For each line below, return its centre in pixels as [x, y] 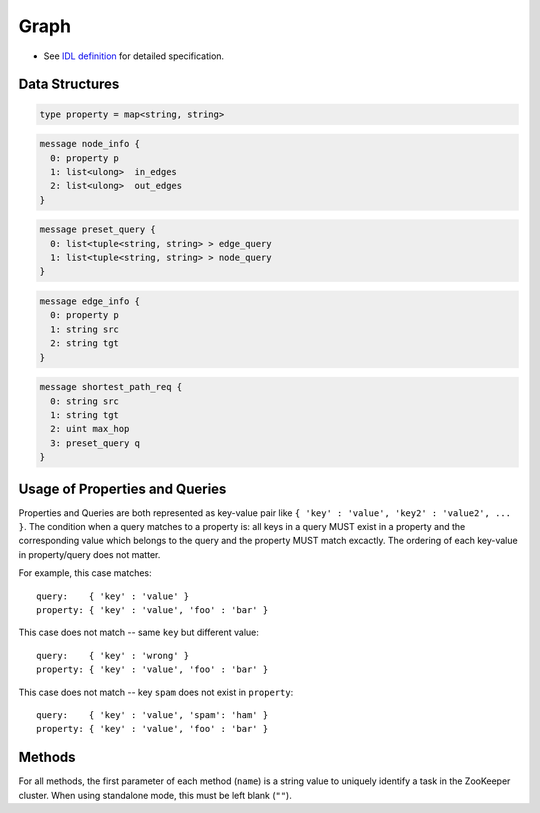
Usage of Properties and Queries [122, 488]
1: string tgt [85, 414]
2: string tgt [85, 343]
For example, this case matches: [85, 573]
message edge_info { [89, 301]
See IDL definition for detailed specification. [134, 56]
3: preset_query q [95, 443]
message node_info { [89, 144]
